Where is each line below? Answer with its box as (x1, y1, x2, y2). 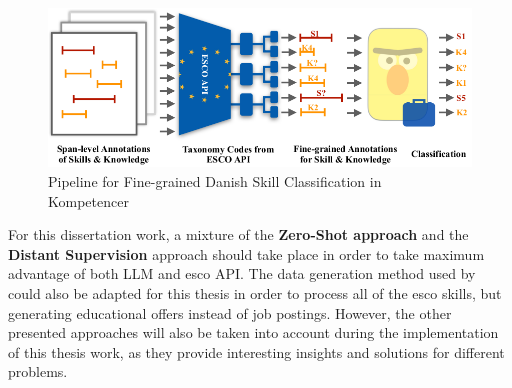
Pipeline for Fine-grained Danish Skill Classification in (48, 171, 382, 192)
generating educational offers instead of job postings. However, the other (8, 302, 452, 323)
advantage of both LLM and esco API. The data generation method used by (8, 263, 476, 284)
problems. (8, 361, 68, 382)
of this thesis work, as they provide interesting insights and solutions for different (8, 341, 505, 362)
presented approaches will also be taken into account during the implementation (8, 322, 499, 343)
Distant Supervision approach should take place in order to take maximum (8, 243, 485, 264)
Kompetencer (48, 190, 129, 211)
